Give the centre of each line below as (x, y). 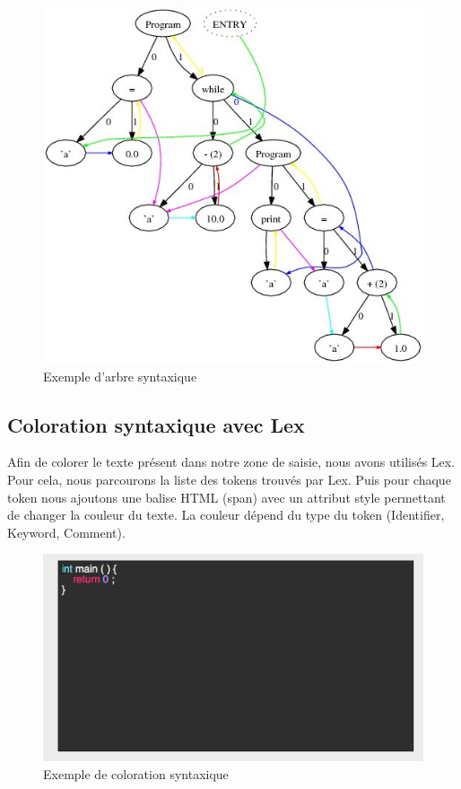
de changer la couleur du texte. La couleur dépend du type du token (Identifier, (226, 515)
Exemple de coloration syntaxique (136, 773)
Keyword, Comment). (66, 532)
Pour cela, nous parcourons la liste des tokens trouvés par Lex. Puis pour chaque (229, 479)
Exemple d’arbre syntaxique (120, 376)
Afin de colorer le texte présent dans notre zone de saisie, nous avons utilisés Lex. (231, 462)
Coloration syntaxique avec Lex (156, 424)
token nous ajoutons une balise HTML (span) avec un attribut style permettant (226, 497)
